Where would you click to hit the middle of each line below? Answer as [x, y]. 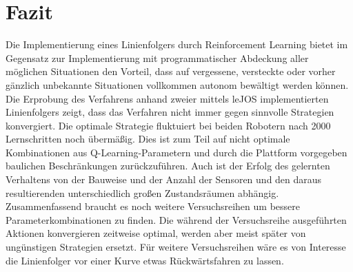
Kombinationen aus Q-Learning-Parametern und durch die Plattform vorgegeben [176, 152]
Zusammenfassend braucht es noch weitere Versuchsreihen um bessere [153, 206]
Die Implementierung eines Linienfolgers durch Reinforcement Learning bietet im [177, 44]
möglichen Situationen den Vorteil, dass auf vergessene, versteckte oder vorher [171, 71]
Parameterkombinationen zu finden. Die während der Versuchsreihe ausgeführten [176, 219]
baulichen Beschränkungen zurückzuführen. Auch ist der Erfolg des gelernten [168, 166]
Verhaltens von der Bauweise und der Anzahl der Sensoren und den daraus [164, 179]
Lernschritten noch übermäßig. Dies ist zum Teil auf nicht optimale [148, 139]
